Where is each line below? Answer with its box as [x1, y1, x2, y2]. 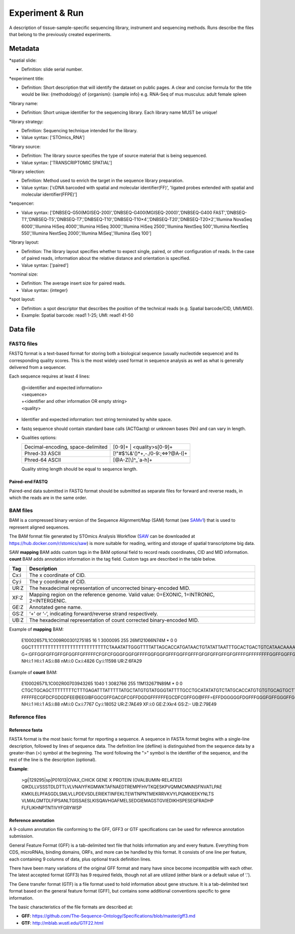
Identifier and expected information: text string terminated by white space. [21, 417, 172, 423]
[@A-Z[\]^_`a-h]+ [113, 457, 152, 464]
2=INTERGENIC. [29, 597, 67, 604]
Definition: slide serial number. [21, 67, 83, 72]
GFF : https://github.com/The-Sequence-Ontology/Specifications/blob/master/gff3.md [21, 913, 196, 919]
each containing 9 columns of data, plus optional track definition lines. [9, 856, 152, 862]
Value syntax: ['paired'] [21, 262, 69, 268]
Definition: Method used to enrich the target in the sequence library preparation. [21, 178, 184, 183]
